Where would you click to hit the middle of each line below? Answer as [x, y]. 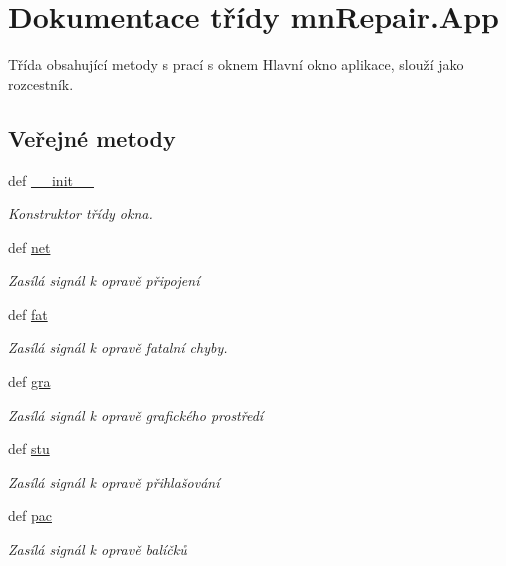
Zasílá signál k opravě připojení [104, 280]
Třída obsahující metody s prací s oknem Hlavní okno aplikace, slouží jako [236, 64]
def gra [29, 381]
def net [29, 246]
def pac [30, 515]
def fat [28, 313]
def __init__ [51, 179]
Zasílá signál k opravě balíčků [97, 549]
